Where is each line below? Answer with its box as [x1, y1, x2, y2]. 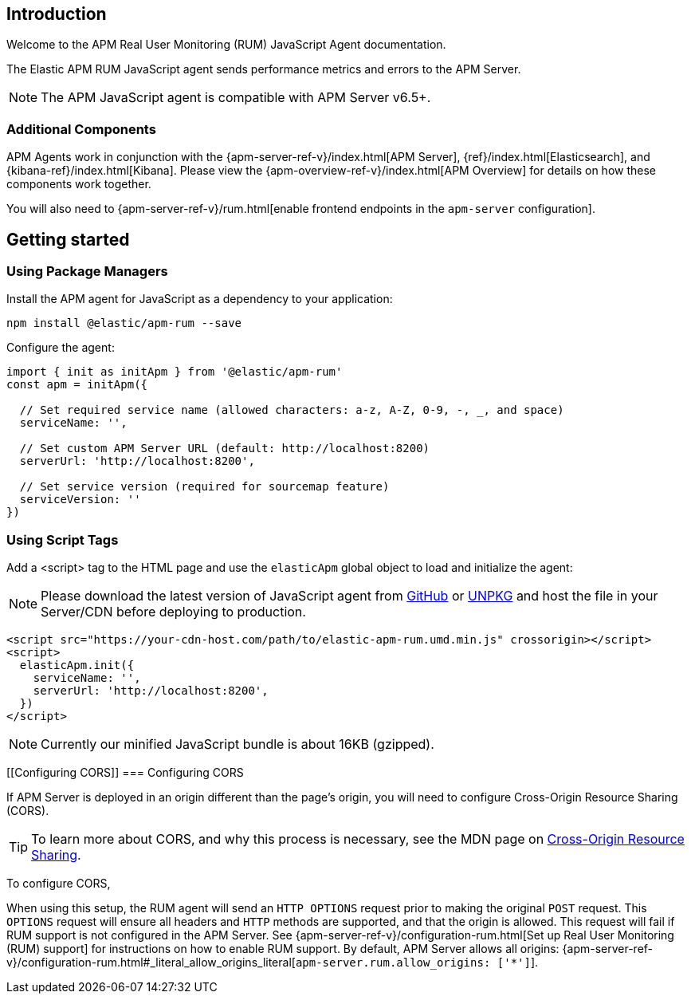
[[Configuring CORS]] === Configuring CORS [6, 766, 244, 780]
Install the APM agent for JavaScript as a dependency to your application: [6, 292, 393, 306]
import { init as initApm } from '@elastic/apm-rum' [6, 365, 343, 379]
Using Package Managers [6, 263, 168, 280]
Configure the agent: [6, 341, 115, 355]
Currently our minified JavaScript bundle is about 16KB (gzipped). [41, 736, 434, 753]
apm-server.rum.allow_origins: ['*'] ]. [295, 955, 539, 970]
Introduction [6, 4, 107, 24]
